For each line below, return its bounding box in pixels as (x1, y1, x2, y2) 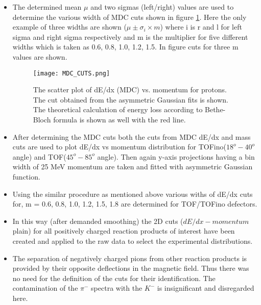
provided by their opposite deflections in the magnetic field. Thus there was (12, 263, 249, 273)
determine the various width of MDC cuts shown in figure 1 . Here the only (12, 11, 247, 22)
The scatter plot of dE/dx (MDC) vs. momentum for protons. (33, 84, 227, 95)
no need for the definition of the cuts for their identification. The (12, 272, 216, 283)
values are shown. (12, 51, 67, 62)
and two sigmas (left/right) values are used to (90, 2, 234, 12)
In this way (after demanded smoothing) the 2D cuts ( (12, 215, 183, 226)
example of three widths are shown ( (12, 21, 127, 32)
